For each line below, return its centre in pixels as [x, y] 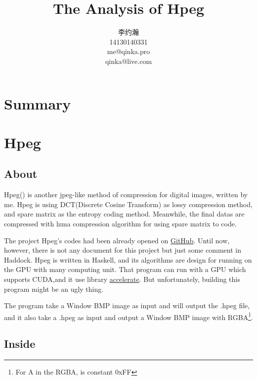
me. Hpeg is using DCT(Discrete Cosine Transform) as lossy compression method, [128, 204]
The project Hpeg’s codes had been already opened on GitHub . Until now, [117, 240]
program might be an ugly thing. [54, 289]
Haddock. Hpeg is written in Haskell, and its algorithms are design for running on [128, 259]
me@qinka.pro [128, 51]
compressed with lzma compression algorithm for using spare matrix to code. [120, 224]
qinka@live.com [128, 61]
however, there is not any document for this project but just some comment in [123, 250]
